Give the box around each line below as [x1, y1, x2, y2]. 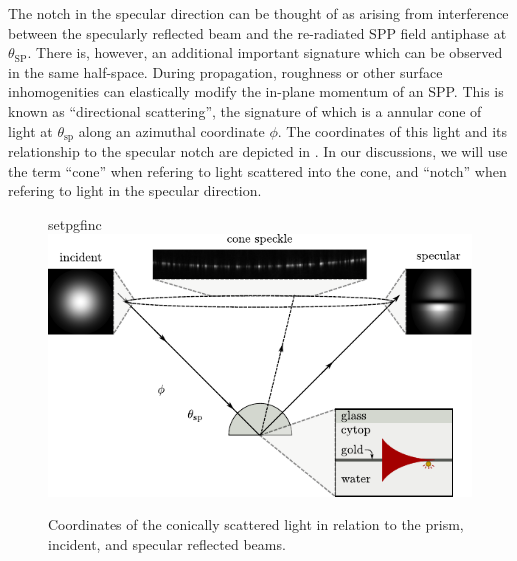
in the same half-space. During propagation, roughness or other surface [8, 61, 443, 82]
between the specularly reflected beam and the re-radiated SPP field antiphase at [8, 22, 507, 43]
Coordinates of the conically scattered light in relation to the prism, [48, 514, 464, 535]
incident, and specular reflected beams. [48, 534, 286, 555]
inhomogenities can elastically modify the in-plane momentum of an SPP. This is [8, 81, 504, 102]
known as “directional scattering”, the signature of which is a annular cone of [8, 100, 482, 121]
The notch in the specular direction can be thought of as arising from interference [8, 3, 509, 23]
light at [8, 120, 53, 141]
